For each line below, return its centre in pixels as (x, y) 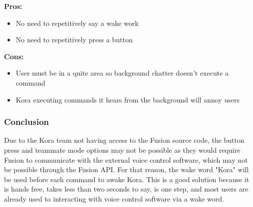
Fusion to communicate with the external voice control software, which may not (126, 159)
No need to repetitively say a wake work (77, 23)
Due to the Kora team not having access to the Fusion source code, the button (124, 140)
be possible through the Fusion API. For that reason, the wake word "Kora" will (126, 169)
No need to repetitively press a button (74, 40)
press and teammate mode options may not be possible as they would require (122, 150)
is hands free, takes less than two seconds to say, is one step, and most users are (126, 189)
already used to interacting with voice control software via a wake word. (114, 198)
